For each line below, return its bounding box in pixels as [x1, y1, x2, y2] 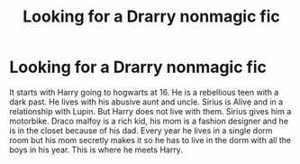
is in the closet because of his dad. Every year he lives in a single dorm [9, 124, 273, 136]
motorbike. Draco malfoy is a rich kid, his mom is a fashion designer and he [9, 115, 289, 126]
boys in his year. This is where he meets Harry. [9, 144, 183, 155]
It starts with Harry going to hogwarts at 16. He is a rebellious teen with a [9, 87, 279, 97]
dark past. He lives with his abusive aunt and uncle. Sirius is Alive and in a [9, 96, 284, 107]
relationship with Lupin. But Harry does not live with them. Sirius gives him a [9, 105, 292, 116]
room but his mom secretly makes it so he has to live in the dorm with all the [9, 134, 292, 145]
